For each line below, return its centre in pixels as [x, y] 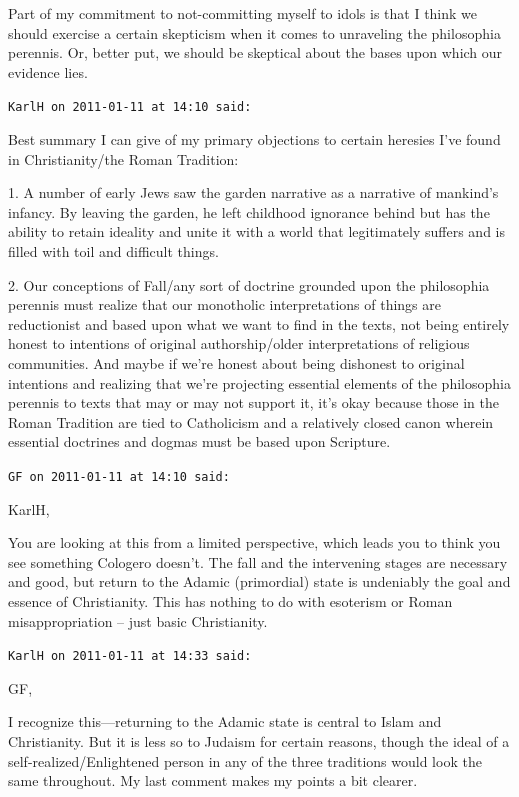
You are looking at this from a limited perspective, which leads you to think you [254, 542]
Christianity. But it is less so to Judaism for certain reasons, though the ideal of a [259, 741]
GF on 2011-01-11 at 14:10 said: [119, 476]
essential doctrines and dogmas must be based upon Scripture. [199, 441]
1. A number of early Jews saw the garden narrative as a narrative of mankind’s [253, 192]
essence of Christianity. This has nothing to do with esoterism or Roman [230, 600]
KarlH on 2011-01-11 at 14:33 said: [130, 656]
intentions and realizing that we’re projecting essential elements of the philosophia [259, 382]
